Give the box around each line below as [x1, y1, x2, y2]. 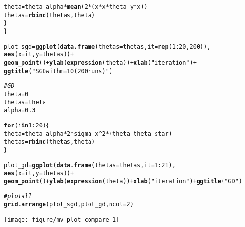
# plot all [4, 193, 32, 200]
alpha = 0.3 [4, 107, 36, 114]
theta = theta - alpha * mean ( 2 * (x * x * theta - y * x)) [4, 3, 148, 10]
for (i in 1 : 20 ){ [4, 122, 50, 129]
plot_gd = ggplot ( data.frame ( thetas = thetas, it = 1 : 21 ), [4, 161, 176, 169]
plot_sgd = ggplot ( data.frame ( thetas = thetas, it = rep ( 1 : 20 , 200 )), [4, 43, 211, 50]
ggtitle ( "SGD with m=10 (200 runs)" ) [4, 67, 112, 75]
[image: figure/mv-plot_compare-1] [4, 216, 120, 223]
